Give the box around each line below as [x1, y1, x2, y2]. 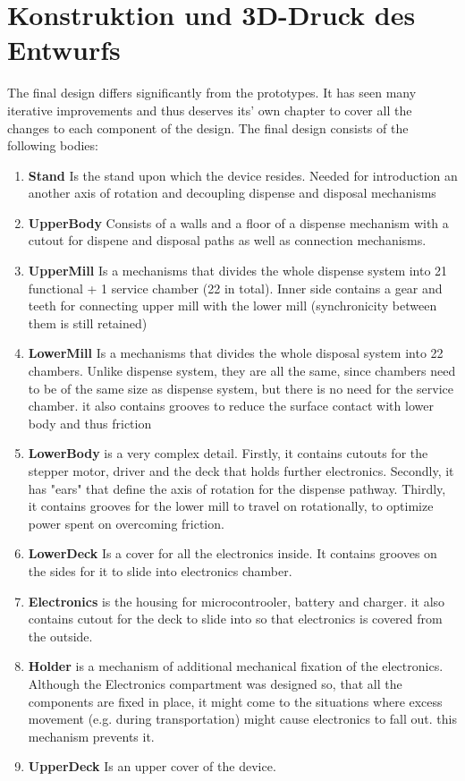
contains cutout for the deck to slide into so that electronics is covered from [28, 609, 443, 628]
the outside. [28, 626, 93, 645]
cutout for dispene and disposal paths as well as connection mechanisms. [28, 231, 427, 250]
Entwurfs [7, 31, 121, 68]
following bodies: [7, 136, 98, 155]
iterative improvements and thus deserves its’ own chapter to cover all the [7, 100, 412, 119]
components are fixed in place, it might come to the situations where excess [28, 692, 443, 710]
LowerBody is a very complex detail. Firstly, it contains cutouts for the [28, 444, 428, 463]
